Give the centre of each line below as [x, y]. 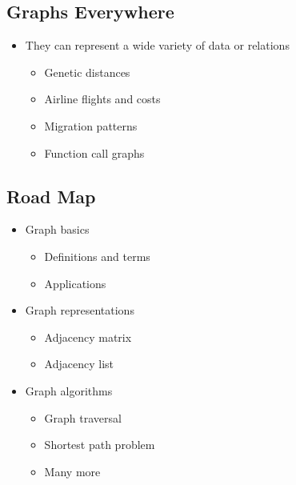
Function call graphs [94, 152]
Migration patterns [91, 125]
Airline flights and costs [102, 99]
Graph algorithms [69, 390]
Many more [72, 471]
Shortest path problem [100, 445]
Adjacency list [79, 364]
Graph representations [80, 310]
